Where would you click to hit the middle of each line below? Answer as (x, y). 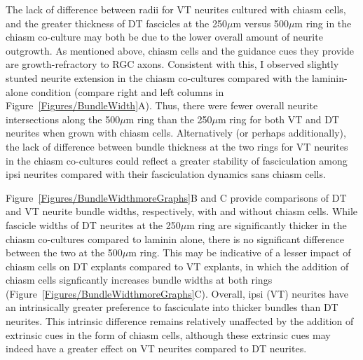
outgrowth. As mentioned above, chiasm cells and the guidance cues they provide (180, 50)
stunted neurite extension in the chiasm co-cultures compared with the (157, 77)
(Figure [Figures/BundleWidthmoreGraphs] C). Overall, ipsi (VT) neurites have (177, 293)
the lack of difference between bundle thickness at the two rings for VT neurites (177, 146)
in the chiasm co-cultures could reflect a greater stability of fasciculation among (177, 160)
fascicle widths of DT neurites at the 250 (93, 224)
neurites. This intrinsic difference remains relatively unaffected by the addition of (180, 321)
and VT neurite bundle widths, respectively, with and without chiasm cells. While (182, 211)
